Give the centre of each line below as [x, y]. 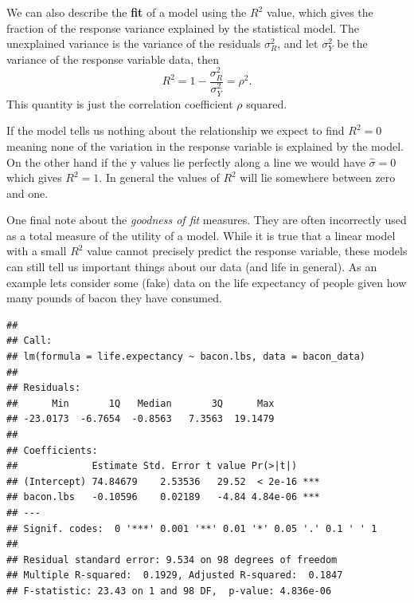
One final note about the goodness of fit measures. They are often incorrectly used [207, 220]
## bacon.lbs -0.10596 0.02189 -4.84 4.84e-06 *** [163, 497]
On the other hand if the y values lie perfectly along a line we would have [186, 162]
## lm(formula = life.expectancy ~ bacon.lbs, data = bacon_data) [186, 357]
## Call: [29, 341]
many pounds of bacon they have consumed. [114, 298]
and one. [27, 193]
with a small [37, 251]
